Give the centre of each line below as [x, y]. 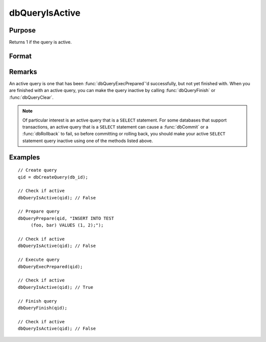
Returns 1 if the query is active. [40, 42]
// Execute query [39, 260]
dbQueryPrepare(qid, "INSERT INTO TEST [66, 218]
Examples [25, 157]
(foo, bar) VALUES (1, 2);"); [67, 225]
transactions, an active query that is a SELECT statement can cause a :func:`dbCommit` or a [116, 127]
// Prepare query [39, 211]
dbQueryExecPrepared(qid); [50, 266]
